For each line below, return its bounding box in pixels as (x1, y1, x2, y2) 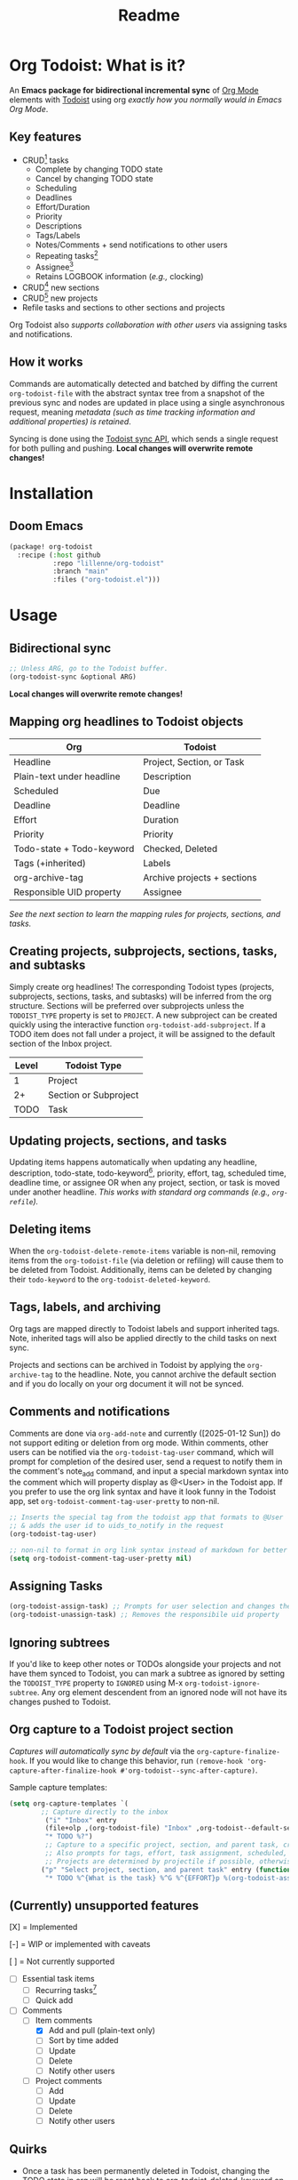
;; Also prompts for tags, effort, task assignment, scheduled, (44, 1849, 288, 1858)
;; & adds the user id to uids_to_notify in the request (9, 1522, 224, 1531)
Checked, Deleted (143, 842, 218, 855)
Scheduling (35, 183, 77, 194)
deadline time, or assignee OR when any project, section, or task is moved (9, 1178, 280, 1188)
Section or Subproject (47, 1089, 139, 1101)
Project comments (35, 2075, 103, 2086)
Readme (118, 5, 180, 26)
